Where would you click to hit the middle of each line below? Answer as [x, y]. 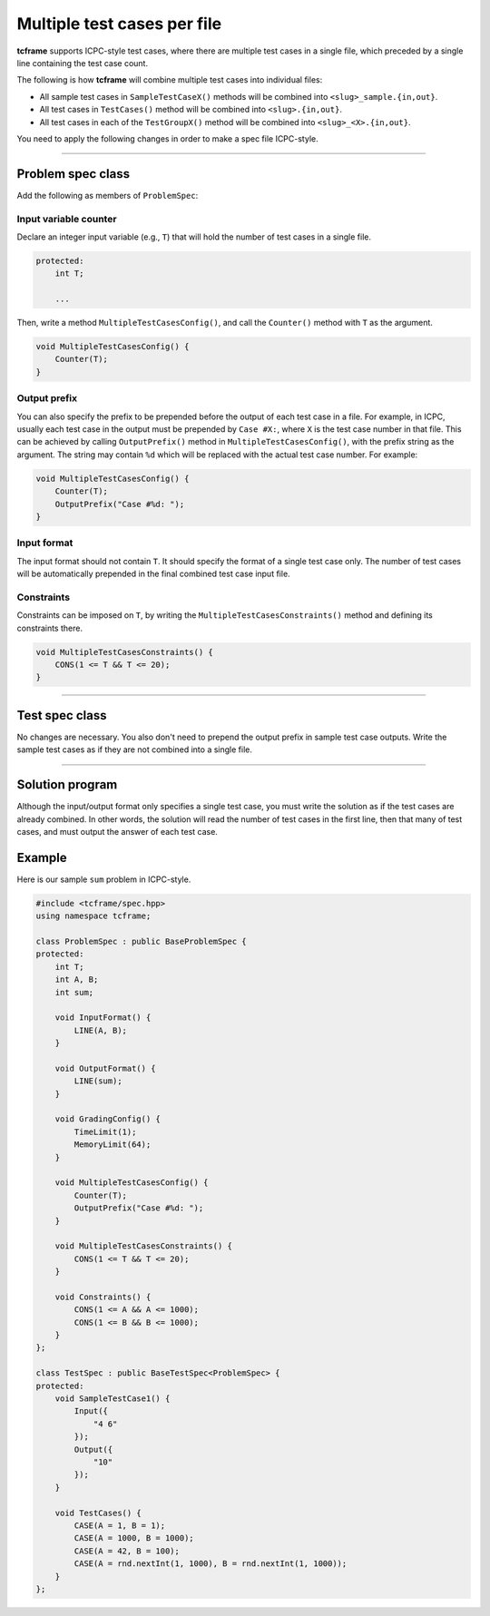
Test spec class [62, 715]
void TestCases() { [98, 1513]
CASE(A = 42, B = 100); [127, 1551]
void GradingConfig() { [108, 1119]
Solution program [67, 785]
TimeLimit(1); [105, 1131]
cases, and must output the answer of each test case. [117, 831]
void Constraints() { [103, 1297]
